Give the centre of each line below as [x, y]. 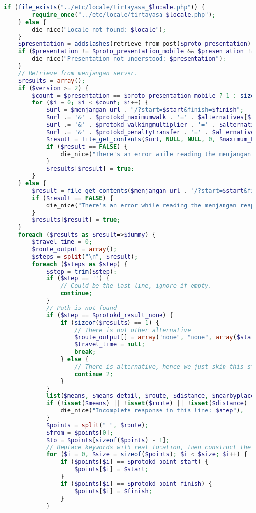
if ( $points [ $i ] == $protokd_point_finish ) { [136, 484]
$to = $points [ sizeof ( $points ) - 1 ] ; [108, 440]
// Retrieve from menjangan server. [78, 73]
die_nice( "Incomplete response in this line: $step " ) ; [152, 411]
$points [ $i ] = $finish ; [113, 491]
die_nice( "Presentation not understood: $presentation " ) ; [129, 59]
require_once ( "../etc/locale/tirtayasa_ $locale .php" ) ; [124, 15]
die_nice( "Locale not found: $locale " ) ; [99, 29]
